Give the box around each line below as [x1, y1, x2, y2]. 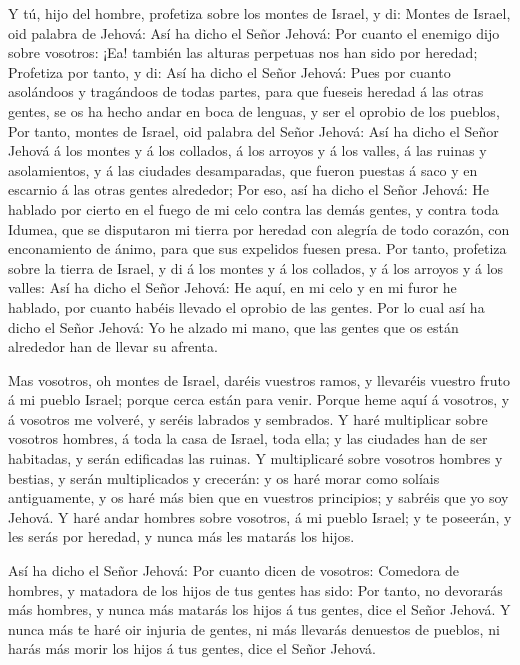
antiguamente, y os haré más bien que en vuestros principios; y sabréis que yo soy [8, 487, 509, 508]
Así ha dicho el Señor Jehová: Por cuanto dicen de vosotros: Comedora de [8, 560, 460, 581]
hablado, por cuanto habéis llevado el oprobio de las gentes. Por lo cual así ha [8, 296, 485, 317]
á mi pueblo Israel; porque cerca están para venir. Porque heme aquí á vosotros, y [8, 389, 510, 410]
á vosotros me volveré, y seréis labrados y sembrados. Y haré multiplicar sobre [8, 408, 488, 429]
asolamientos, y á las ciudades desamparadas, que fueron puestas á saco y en [8, 159, 478, 180]
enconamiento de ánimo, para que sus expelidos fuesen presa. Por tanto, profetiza [8, 238, 507, 259]
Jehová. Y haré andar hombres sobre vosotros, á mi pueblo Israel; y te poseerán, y [8, 506, 512, 527]
